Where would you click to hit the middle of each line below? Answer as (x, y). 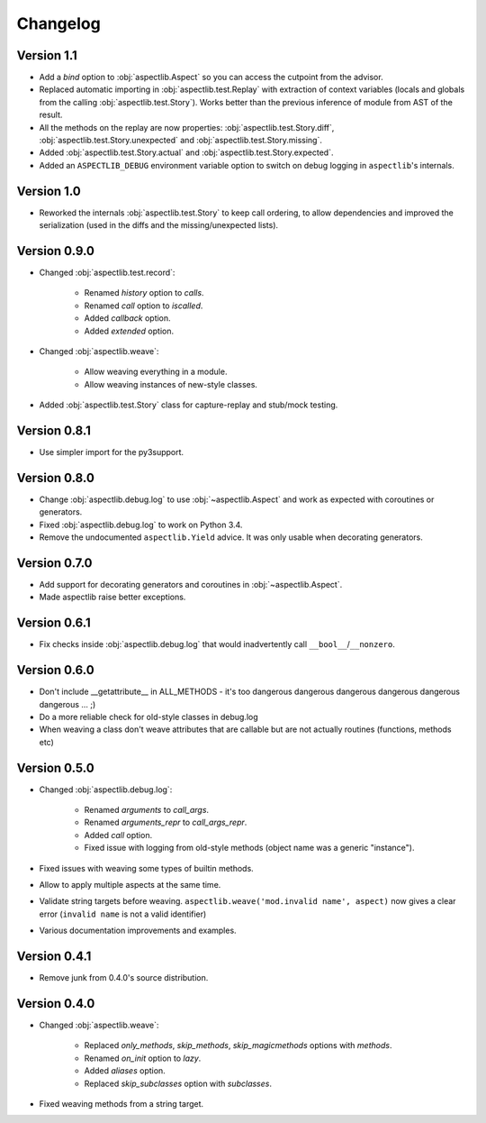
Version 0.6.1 (54, 623)
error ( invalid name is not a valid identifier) (123, 914)
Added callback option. (127, 318)
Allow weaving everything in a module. (156, 372)
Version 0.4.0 (56, 1004)
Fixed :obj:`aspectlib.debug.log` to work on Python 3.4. (141, 525)
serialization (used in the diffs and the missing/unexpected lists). (159, 225)
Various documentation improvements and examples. (138, 931)
